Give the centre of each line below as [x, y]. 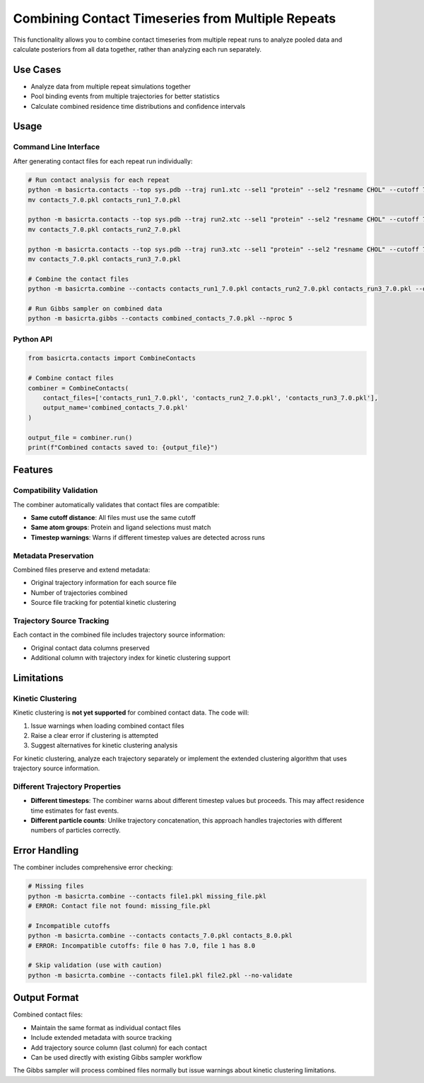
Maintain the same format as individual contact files [106, 1027]
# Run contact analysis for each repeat [99, 180]
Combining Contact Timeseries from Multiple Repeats [175, 18]
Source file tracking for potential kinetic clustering [104, 603]
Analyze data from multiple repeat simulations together [111, 86]
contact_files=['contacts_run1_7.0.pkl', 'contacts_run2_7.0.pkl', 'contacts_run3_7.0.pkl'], [210, 398]
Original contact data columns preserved [90, 648]
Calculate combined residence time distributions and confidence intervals [138, 106]
